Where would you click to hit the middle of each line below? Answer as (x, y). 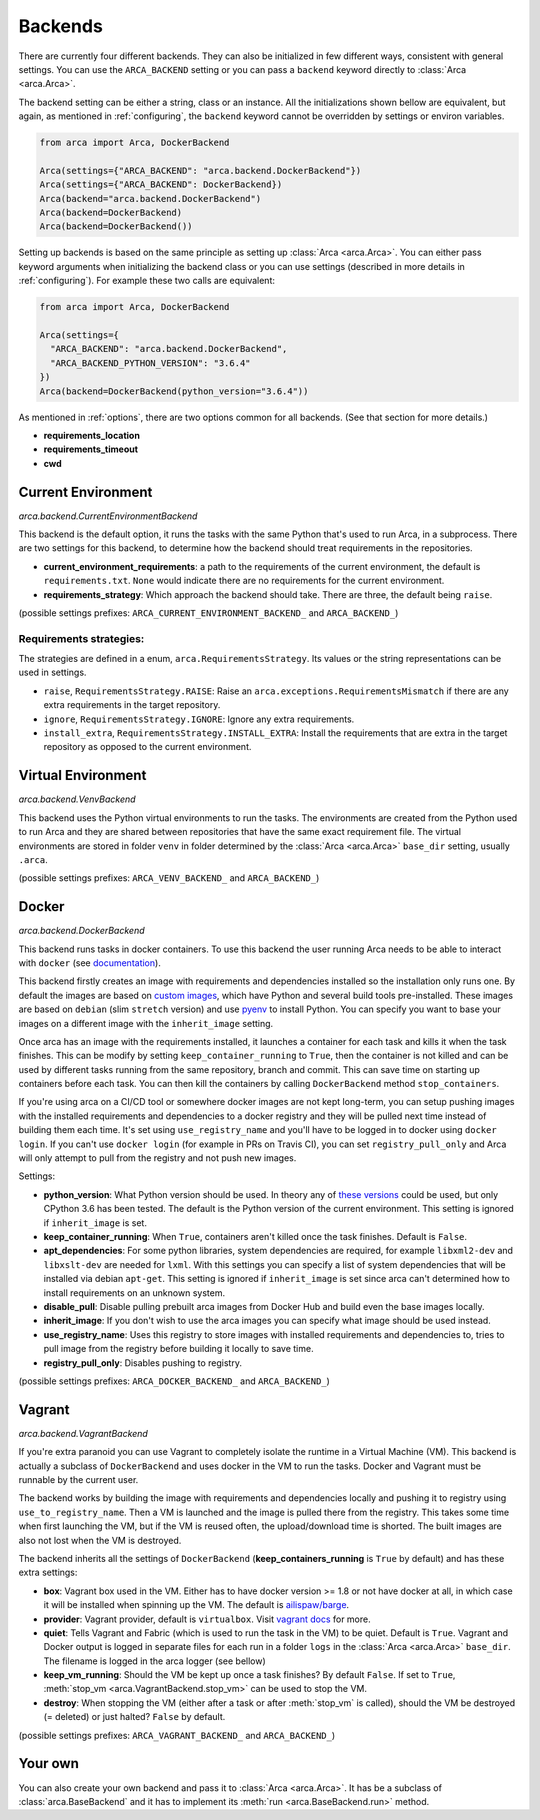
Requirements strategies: (81, 638)
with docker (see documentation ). (90, 962)
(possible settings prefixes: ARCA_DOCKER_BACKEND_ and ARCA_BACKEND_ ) (174, 1381)
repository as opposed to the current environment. (147, 747)
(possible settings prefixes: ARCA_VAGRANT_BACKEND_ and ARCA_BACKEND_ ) (177, 1735)
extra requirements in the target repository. (132, 705)
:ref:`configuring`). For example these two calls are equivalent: (146, 281)
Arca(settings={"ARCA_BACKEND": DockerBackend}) (161, 184)
